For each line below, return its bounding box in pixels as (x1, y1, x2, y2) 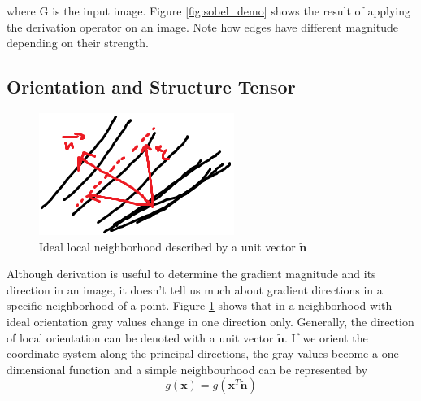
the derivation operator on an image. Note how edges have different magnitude (7, 18, 399, 35)
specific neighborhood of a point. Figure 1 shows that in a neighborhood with (7, 297, 393, 314)
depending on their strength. (7, 34, 149, 51)
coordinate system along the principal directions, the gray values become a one (7, 345, 399, 362)
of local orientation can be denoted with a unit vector (7, 329, 274, 346)
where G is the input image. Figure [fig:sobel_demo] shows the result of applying (7, 2, 411, 19)
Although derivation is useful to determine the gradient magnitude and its (7, 265, 376, 282)
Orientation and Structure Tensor (7, 74, 296, 99)
